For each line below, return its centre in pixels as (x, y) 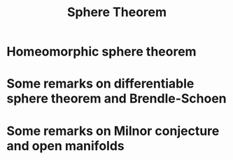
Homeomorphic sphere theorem (101, 52)
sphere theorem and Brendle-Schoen (116, 99)
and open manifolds (65, 146)
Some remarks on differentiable (100, 84)
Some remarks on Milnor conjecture (113, 131)
